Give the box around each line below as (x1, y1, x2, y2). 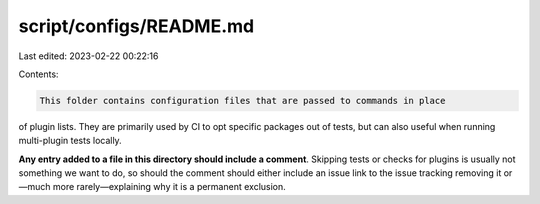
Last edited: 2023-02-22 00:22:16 (18, 50, 159, 62)
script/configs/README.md (18, 15, 255, 37)
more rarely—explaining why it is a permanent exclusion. (52, 181, 287, 193)
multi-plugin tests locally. (18, 135, 122, 147)
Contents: (18, 68, 59, 80)
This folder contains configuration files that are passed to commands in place (39, 95, 446, 106)
